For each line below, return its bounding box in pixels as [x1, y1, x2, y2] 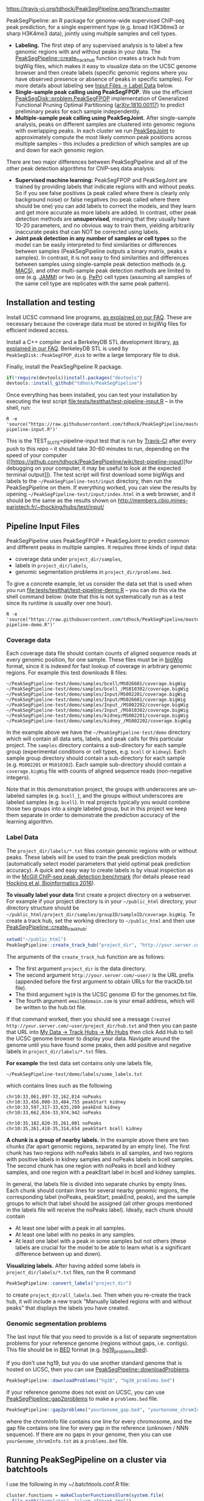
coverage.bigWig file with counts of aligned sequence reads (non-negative [6, 767, 192, 775]
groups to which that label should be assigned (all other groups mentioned [6, 1200, 192, 1207]
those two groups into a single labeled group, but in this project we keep [6, 805, 187, 812]
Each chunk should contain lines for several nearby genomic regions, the [6, 1187, 189, 1194]
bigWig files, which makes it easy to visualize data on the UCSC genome [15, 62, 197, 69]
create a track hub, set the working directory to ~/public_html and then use [6, 917, 195, 924]
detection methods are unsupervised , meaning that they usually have [15, 215, 190, 223]
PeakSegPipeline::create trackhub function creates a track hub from [15, 55, 180, 63]
